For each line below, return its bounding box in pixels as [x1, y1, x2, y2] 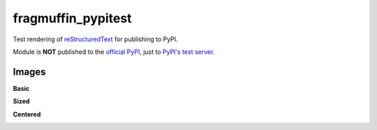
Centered [13, 110, 41, 118]
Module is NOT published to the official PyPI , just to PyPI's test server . [13, 48, 215, 56]
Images [13, 66, 46, 78]
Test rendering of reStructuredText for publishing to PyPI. [13, 35, 178, 43]
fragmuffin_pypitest [13, 10, 132, 26]
